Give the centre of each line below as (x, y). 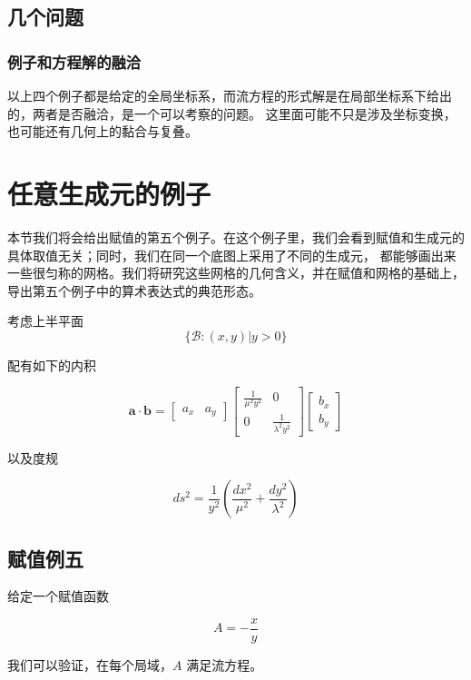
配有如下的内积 (52, 365)
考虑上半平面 (45, 321)
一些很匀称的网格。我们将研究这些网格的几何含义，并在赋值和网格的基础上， (236, 273)
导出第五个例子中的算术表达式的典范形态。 (134, 290)
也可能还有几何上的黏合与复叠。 (103, 131)
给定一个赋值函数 (58, 596)
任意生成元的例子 (109, 193)
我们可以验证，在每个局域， (90, 665)
